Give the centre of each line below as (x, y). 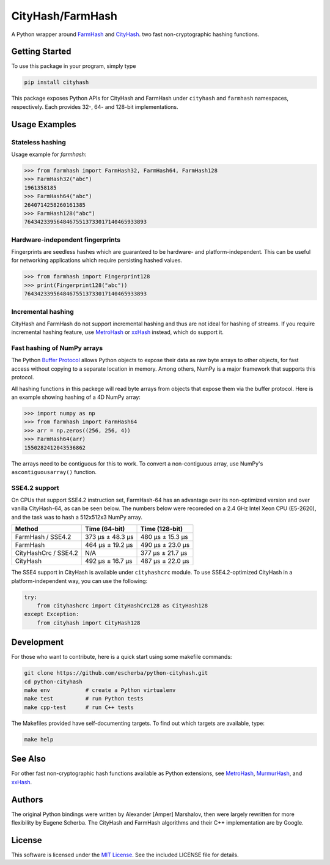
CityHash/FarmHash (64, 16)
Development (38, 642)
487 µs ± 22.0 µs (165, 561)
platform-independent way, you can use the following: (79, 581)
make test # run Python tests (84, 699)
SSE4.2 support (35, 488)
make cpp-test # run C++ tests (79, 707)
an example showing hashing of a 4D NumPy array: (76, 397)
